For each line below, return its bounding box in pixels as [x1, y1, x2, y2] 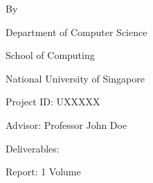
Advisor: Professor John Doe [6, 117, 127, 132]
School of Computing [6, 48, 95, 62]
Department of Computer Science [6, 24, 147, 39]
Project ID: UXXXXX [6, 94, 100, 109]
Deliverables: [6, 141, 60, 155]
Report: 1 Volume [6, 164, 81, 179]
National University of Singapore [6, 71, 145, 85]
